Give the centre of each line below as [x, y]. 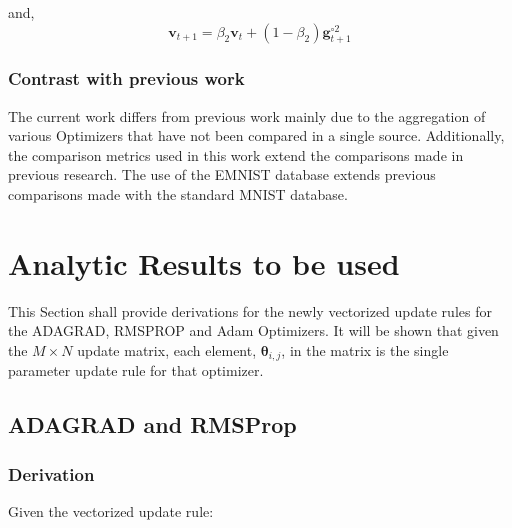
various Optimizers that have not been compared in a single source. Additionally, [256, 135]
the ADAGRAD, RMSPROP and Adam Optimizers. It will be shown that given [253, 330]
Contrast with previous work [126, 78]
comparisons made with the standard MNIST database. [178, 193]
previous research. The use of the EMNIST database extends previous [222, 174]
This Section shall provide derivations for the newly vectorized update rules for [250, 310]
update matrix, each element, [167, 349]
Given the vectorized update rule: [111, 510]
